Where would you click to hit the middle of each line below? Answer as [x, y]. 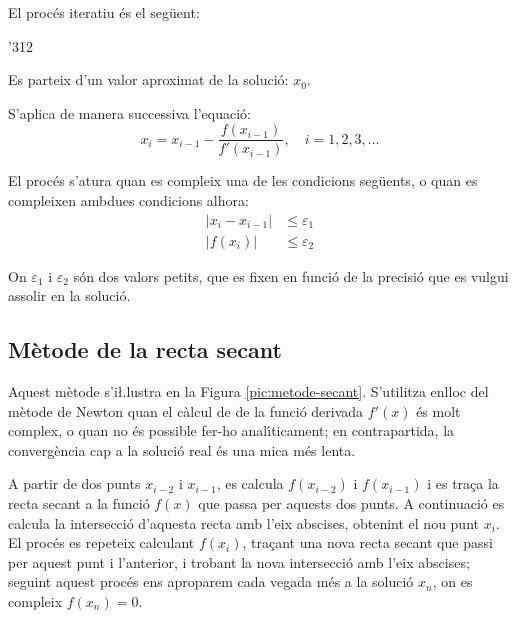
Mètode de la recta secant [145, 349]
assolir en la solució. [69, 295]
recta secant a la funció [79, 503]
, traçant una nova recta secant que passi [367, 542]
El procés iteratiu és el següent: [104, 12]
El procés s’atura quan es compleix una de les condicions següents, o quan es [243, 180]
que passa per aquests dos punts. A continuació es [351, 503]
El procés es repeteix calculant [101, 542]
